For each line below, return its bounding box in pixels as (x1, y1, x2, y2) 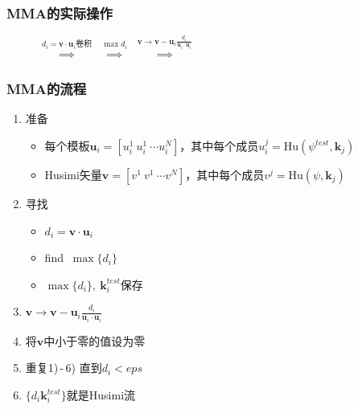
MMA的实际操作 (6, 2, 113, 22)
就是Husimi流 (66, 387, 136, 403)
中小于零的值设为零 (43, 332, 146, 349)
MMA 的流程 (6, 79, 87, 99)
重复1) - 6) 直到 (25, 359, 102, 376)
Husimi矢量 (44, 166, 102, 182)
